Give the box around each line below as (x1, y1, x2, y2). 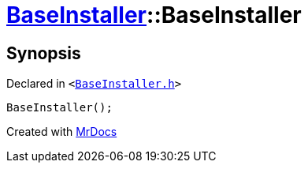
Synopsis (6, 43, 81, 63)
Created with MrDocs (6, 125, 117, 139)
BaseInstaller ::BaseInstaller (6, 2, 302, 28)
